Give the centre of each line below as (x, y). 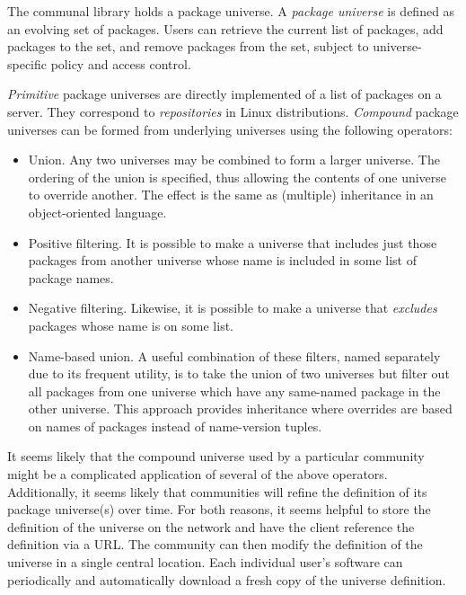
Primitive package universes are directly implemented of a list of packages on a (224, 94)
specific (27, 63)
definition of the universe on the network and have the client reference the (211, 526)
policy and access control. (121, 63)
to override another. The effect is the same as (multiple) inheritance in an (231, 195)
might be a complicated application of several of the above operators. (198, 474)
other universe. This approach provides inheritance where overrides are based (240, 409)
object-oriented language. (97, 212)
